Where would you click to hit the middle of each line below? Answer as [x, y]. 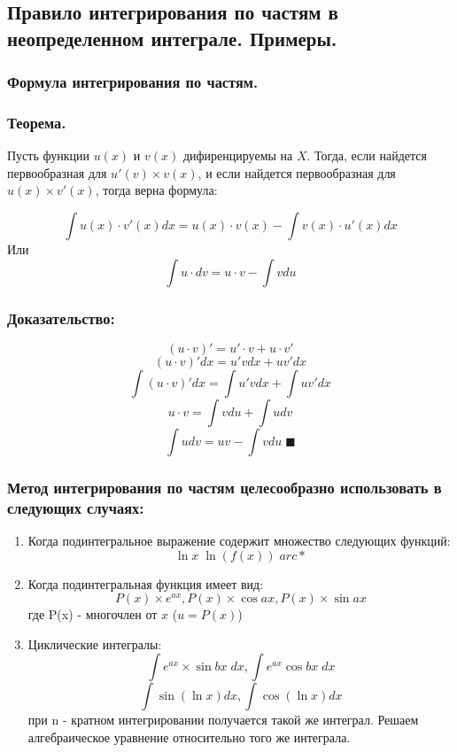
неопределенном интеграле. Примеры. [172, 38]
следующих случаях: [76, 507]
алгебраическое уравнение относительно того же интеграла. [189, 736]
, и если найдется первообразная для [297, 172]
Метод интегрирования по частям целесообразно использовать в [225, 487]
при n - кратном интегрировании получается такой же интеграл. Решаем [223, 720]
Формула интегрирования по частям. [133, 82]
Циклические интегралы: [95, 643]
